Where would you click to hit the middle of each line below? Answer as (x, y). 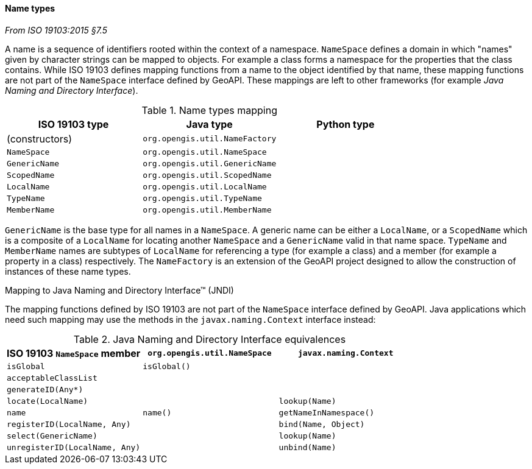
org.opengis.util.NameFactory (210, 139)
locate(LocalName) (48, 401)
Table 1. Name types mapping (209, 110)
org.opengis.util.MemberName (207, 210)
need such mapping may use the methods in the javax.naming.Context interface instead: (190, 319)
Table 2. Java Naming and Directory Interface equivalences (210, 339)
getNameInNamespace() (327, 412)
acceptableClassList (52, 378)
